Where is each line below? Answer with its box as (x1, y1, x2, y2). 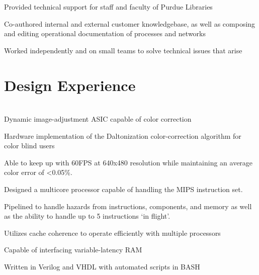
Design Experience (4, 74, 136, 95)
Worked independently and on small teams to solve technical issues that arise (4, 45, 242, 55)
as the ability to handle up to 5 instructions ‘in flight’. (4, 211, 170, 221)
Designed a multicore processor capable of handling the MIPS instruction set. (4, 184, 243, 195)
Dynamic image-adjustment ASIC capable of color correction (4, 114, 192, 124)
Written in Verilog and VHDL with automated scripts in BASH (4, 261, 200, 272)
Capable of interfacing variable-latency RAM (4, 244, 142, 255)
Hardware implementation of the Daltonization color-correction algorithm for (4, 130, 241, 141)
